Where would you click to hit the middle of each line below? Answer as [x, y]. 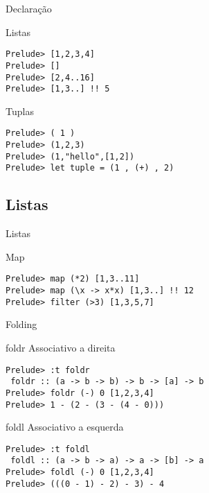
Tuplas [20, 111]
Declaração [29, 8]
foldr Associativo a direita [61, 347]
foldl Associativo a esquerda [65, 427]
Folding [21, 324]
